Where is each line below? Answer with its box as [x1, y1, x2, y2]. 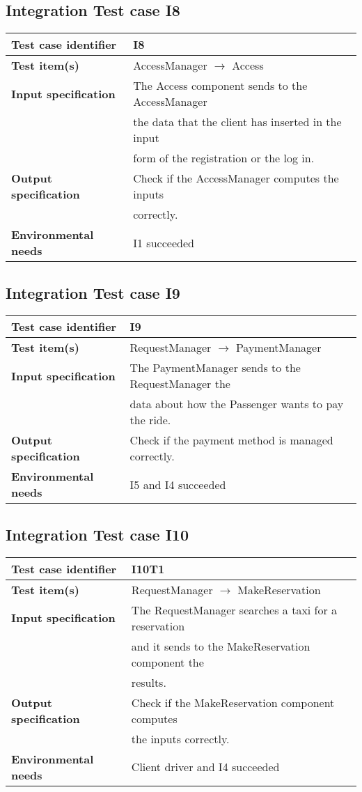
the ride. [129, 412, 171, 428]
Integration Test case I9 [6, 281, 180, 303]
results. [131, 674, 166, 690]
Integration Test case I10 [6, 523, 189, 545]
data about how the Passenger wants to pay [129, 396, 344, 412]
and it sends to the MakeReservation [131, 637, 310, 654]
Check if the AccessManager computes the [133, 170, 339, 187]
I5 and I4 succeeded [129, 476, 226, 492]
